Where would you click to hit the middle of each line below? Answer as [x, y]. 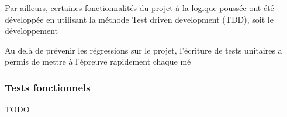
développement [31, 31]
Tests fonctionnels [48, 87]
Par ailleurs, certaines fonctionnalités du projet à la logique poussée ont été [139, 8]
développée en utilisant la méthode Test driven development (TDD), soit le [139, 19]
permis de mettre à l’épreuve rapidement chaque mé [98, 61]
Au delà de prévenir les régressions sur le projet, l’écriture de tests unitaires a [143, 50]
